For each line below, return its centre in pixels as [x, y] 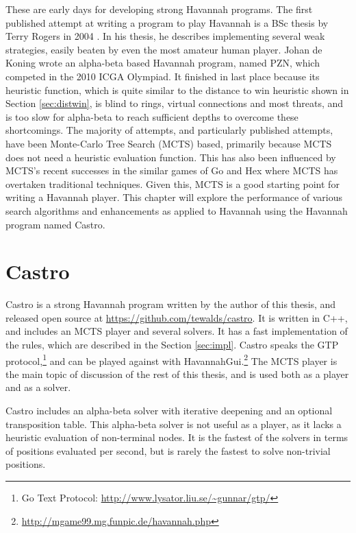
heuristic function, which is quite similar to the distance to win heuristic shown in [177, 90]
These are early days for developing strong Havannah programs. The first [159, 9]
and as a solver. [38, 387]
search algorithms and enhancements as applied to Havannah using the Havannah [177, 210]
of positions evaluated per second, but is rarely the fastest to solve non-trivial [168, 450]
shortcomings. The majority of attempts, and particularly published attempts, [169, 130]
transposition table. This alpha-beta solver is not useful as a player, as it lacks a [174, 424]
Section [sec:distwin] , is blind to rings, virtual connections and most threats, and [175, 103]
